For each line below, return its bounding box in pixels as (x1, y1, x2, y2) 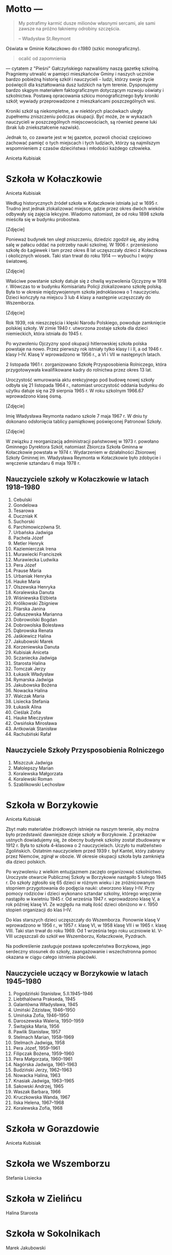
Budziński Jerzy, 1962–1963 (13, 1067, 72, 1073)
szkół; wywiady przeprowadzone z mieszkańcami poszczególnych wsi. (6, 98, 156, 104)
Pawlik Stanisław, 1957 (13, 1029, 61, 1035)
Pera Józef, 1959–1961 (13, 1045, 60, 1051)
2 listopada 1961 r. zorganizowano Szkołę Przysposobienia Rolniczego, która (6, 361, 167, 367)
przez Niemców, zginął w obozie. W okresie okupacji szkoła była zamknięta (6, 853, 165, 859)
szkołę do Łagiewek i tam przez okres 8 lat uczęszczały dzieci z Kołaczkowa (6, 247, 167, 253)
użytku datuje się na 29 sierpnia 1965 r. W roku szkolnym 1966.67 (6, 387, 144, 394)
